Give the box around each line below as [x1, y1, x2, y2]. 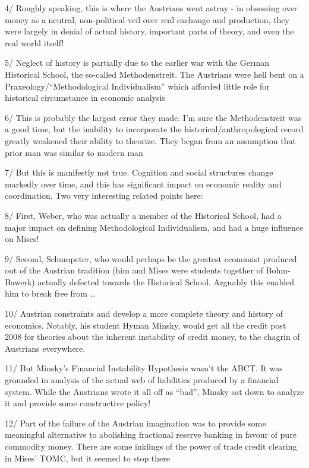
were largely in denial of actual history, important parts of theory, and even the [5, 25, 294, 37]
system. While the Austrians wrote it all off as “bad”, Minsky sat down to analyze [5, 385, 304, 397]
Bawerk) [5, 275, 35, 288]
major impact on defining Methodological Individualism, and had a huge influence [5, 221, 304, 233]
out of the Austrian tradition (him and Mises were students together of [5, 264, 263, 276]
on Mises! [5, 233, 39, 245]
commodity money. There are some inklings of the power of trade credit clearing [5, 440, 297, 452]
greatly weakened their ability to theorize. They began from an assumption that [5, 134, 296, 147]
